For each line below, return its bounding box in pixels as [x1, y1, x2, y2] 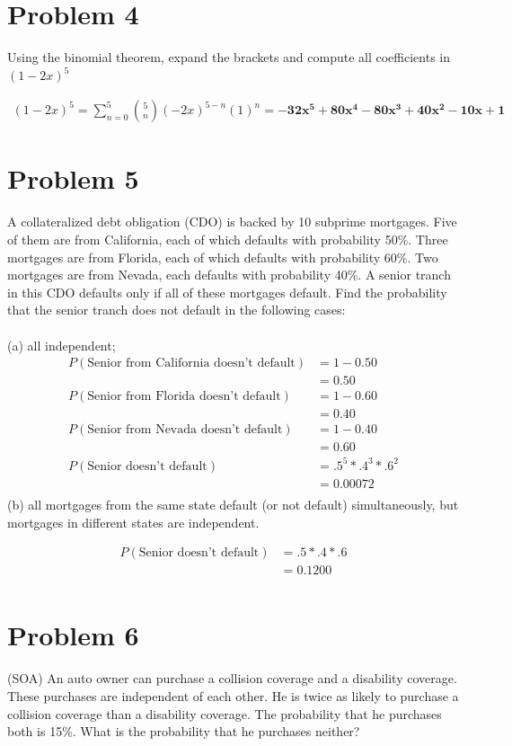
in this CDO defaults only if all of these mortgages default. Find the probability [7, 282, 447, 301]
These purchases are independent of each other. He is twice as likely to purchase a [7, 686, 459, 705]
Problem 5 [7, 160, 139, 197]
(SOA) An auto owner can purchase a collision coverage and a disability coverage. [7, 669, 457, 688]
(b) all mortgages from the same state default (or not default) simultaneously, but [7, 494, 459, 513]
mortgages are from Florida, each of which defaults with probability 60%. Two [7, 247, 438, 266]
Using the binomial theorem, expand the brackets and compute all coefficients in [7, 48, 451, 67]
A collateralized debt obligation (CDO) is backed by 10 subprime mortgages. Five [7, 212, 457, 231]
